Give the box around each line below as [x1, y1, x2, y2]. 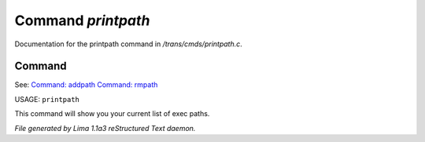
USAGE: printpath [14, 94, 80, 104]
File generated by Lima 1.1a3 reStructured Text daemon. [14, 123, 196, 133]
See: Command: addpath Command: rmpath [14, 80, 158, 89]
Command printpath [14, 12, 150, 29]
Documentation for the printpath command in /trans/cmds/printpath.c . [14, 39, 243, 49]
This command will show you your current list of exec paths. [14, 109, 210, 118]
